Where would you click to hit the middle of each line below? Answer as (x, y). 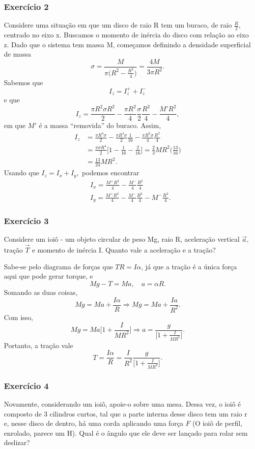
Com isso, (19, 317)
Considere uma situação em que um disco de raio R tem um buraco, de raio (118, 25)
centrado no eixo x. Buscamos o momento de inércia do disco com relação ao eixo (127, 35)
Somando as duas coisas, (41, 292)
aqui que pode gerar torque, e (48, 276)
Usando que (22, 173)
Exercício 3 (26, 221)
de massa (18, 54)
